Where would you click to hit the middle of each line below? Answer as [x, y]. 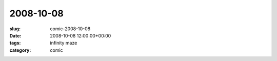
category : [20, 50]
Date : [15, 35]
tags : [15, 43]
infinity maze [64, 43]
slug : [15, 29]
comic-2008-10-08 [70, 29]
